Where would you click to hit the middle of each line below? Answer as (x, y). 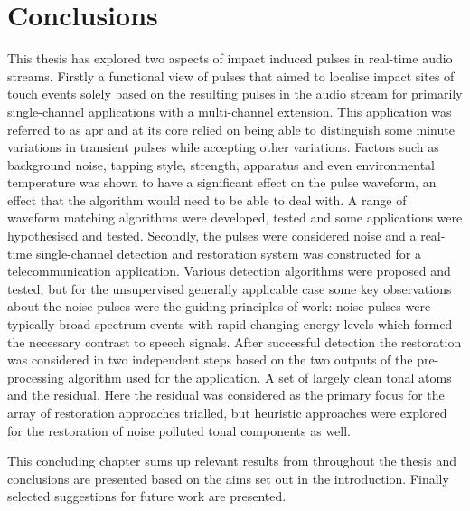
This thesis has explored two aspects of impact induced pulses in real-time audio (230, 58)
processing (36, 377)
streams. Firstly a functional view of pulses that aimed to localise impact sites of (231, 76)
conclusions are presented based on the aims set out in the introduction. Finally (228, 478)
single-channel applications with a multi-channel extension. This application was (230, 111)
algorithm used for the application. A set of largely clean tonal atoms (260, 377)
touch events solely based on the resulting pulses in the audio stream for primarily (235, 94)
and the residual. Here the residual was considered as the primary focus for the (226, 395)
